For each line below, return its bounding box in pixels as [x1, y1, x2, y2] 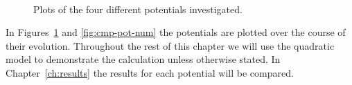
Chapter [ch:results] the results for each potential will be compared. [6, 65, 294, 79]
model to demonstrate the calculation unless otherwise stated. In [6, 52, 281, 66]
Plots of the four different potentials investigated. [33, 1, 243, 16]
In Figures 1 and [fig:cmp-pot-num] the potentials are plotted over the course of [6, 25, 346, 39]
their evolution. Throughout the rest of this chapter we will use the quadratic [6, 38, 335, 53]
